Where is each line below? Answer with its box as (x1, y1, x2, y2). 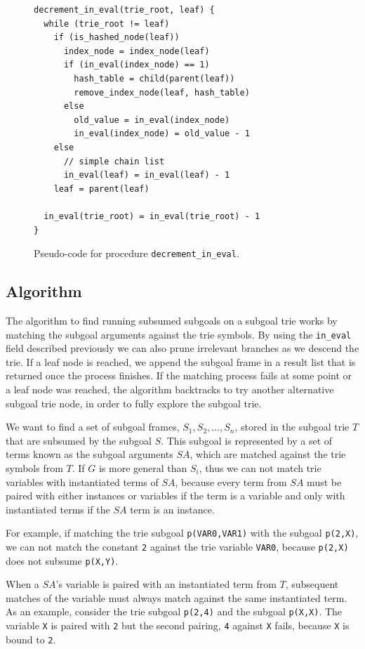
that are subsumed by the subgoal (6, 433, 152, 447)
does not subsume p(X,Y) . (6, 553, 119, 568)
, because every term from (175, 474, 287, 489)
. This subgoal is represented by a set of (161, 433, 333, 447)
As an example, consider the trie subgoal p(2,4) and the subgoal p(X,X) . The (6, 604, 343, 619)
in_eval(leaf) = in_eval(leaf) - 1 (63, 170, 230, 181)
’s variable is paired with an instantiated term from (55, 577, 277, 591)
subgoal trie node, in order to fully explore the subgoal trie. (6, 395, 262, 410)
